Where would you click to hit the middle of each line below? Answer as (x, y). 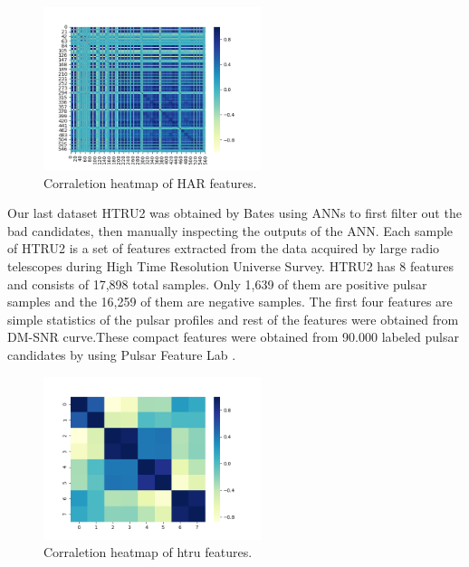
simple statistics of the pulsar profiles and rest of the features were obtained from (233, 319)
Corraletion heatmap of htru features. (148, 552)
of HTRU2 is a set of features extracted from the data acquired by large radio (224, 248)
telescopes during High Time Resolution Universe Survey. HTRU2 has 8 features (230, 265)
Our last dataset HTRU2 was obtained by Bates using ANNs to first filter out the (234, 213)
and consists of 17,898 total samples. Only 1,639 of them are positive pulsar (217, 283)
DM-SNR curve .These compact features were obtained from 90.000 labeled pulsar (233, 337)
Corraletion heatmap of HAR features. (150, 182)
